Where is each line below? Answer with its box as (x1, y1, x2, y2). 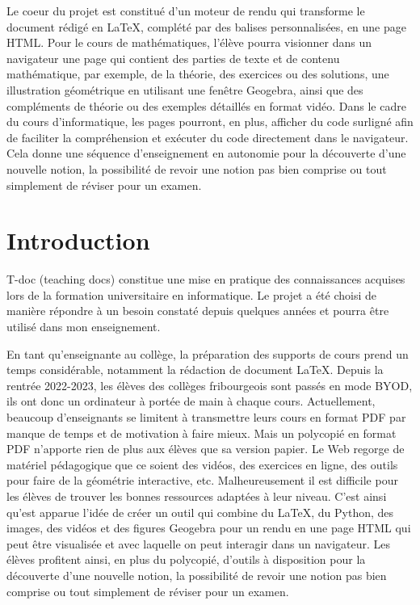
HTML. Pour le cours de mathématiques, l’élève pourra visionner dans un (6, 34, 372, 51)
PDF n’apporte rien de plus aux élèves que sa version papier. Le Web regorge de (6, 440, 405, 457)
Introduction (6, 224, 150, 257)
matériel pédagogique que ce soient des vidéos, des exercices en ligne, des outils (6, 456, 398, 473)
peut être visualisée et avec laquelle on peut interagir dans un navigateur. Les (6, 535, 391, 552)
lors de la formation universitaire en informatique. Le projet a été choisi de (6, 286, 376, 303)
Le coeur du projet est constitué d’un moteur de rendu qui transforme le (6, 2, 365, 19)
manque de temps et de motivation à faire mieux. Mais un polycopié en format (6, 424, 397, 441)
